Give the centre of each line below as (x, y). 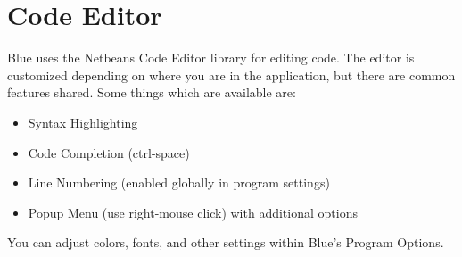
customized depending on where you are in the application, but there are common (231, 75)
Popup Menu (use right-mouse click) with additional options (193, 212)
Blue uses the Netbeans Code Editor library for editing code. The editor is (211, 58)
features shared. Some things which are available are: (152, 92)
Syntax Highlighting (83, 122)
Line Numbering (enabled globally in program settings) (179, 182)
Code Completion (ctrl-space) (109, 152)
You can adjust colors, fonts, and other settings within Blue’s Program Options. (226, 242)
